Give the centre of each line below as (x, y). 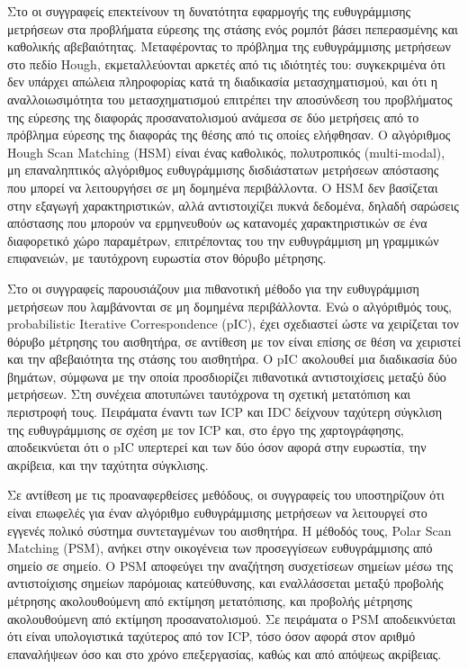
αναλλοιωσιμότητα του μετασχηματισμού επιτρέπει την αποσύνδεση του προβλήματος (230, 99)
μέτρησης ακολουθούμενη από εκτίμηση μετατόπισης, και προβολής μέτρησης (210, 601)
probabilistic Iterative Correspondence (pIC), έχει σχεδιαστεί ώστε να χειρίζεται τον (233, 324)
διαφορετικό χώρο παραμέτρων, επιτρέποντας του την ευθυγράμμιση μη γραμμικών (223, 240)
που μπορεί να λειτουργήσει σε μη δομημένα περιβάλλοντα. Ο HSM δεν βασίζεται (223, 187)
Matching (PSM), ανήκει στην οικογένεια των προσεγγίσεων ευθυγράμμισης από (220, 548)
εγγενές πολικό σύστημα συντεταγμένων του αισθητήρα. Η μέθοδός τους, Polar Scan (229, 530)
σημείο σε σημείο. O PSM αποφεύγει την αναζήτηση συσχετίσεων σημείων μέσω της (230, 565)
